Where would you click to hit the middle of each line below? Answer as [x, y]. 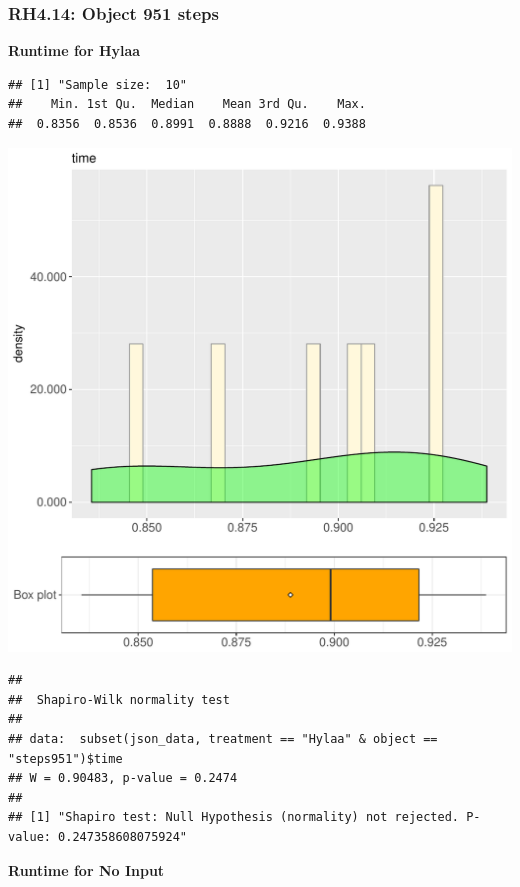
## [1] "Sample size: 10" [97, 84]
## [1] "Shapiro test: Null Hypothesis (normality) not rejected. [234, 817]
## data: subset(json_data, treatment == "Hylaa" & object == [223, 738]
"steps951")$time [65, 758]
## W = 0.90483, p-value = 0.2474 [123, 778]
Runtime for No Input [86, 869]
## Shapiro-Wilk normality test [119, 699]
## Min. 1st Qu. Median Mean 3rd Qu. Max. [187, 104]
